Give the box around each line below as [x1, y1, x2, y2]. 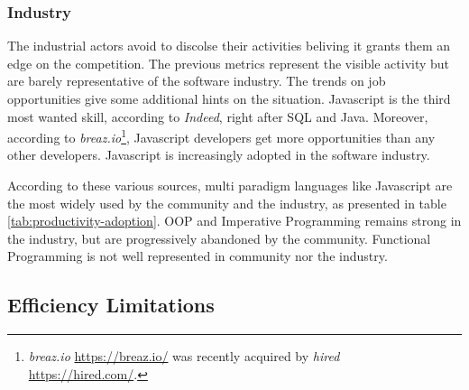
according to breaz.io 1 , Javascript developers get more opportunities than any [7, 125, 436, 146]
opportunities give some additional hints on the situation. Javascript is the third [7, 89, 451, 107]
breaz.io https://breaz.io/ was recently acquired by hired [28, 347, 340, 366]
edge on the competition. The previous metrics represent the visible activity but [7, 53, 450, 72]
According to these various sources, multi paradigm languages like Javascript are [7, 176, 453, 195]
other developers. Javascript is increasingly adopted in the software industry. [7, 145, 430, 164]
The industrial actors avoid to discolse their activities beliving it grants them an [7, 36, 451, 55]
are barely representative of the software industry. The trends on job [7, 71, 386, 90]
